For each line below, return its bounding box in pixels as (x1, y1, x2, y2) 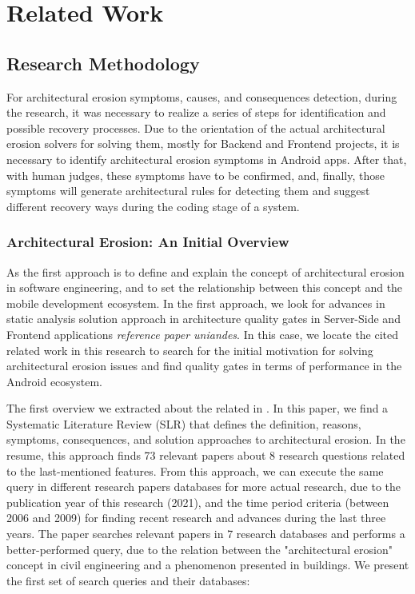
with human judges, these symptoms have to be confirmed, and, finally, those (6, 166, 385, 183)
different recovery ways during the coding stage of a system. (6, 197, 300, 214)
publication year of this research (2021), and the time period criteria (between (6, 493, 389, 510)
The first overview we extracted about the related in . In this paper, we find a (6, 400, 389, 417)
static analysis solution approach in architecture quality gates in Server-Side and (6, 310, 401, 327)
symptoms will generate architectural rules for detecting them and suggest (6, 182, 370, 199)
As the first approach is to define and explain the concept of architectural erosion (6, 263, 405, 280)
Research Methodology (6, 50, 200, 75)
